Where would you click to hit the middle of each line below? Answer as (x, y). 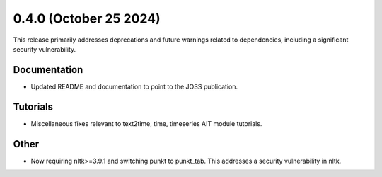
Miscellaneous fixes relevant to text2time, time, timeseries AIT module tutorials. (146, 123)
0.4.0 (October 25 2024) (87, 18)
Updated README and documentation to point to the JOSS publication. (134, 86)
